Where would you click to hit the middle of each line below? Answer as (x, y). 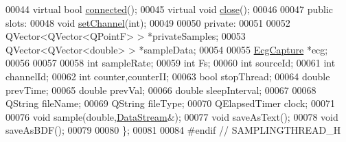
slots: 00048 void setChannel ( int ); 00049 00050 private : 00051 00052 (148, 22)
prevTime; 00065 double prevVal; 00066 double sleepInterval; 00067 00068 (161, 90)
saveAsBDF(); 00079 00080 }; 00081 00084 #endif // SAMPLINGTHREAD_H (173, 130)
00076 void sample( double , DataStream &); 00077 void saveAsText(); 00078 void (172, 116)
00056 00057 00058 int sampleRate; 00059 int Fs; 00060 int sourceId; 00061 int (171, 63)
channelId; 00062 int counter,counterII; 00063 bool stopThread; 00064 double (168, 76)
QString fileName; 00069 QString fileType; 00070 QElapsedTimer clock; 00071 (170, 103)
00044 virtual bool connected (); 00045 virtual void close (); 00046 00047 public (170, 9)
